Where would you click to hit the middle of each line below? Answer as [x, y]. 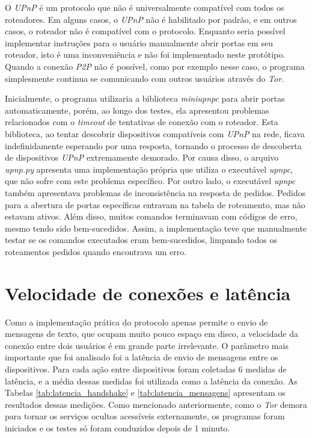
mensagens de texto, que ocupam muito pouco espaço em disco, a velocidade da [151, 334]
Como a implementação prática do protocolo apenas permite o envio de [136, 322]
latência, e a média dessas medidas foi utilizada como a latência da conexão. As [151, 381]
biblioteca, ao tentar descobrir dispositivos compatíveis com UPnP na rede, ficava [155, 133]
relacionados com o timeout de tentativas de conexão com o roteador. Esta [142, 122]
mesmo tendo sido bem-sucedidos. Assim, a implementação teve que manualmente [156, 228]
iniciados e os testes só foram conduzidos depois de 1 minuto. [118, 427]
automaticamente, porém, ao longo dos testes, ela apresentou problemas [137, 110]
